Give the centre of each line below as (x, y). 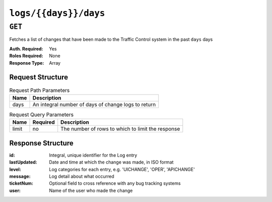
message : (20, 176)
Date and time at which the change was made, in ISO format (111, 162)
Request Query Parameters (42, 115)
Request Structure (39, 78)
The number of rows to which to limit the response (120, 129)
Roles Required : (26, 56)
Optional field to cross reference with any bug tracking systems (115, 183)
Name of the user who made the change (91, 190)
